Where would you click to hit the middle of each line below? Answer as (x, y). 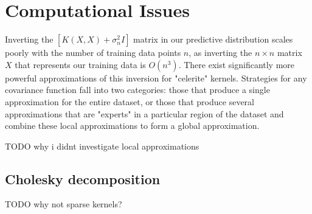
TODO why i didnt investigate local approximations (102, 146)
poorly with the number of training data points (93, 53)
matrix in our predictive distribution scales (213, 39)
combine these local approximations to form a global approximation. (132, 126)
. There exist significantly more (237, 64)
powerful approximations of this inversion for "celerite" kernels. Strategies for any (156, 78)
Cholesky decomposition (83, 178)
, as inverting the (220, 53)
